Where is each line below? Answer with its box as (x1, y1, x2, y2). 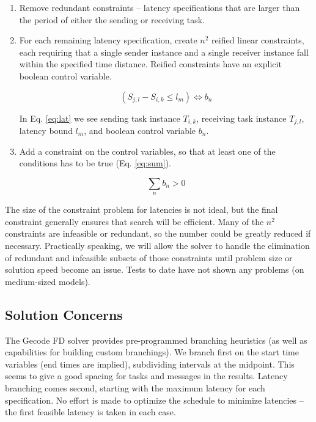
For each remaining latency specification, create (19, 34, 197, 46)
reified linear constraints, (211, 34, 304, 46)
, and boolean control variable (84, 124, 196, 137)
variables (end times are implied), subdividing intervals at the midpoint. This (5, 357, 295, 370)
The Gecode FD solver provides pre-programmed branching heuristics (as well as (5, 333, 307, 346)
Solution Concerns (5, 305, 123, 324)
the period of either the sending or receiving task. (19, 13, 205, 26)
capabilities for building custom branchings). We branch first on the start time (5, 346, 299, 358)
